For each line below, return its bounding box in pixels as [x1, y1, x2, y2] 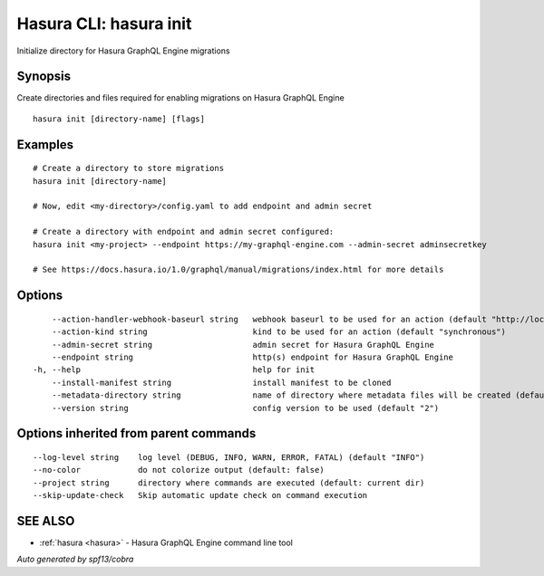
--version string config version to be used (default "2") [51, 403, 440, 413]
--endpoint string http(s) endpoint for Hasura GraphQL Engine [51, 351, 453, 362]
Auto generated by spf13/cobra [16, 553, 134, 565]
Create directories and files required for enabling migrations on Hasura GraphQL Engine [16, 92, 345, 103]
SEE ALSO [16, 513, 75, 529]
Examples [16, 137, 74, 152]
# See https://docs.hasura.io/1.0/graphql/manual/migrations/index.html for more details [33, 264, 444, 275]
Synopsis [16, 69, 72, 84]
